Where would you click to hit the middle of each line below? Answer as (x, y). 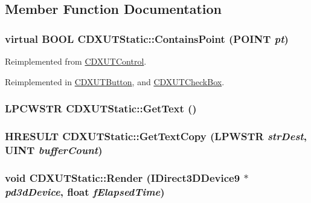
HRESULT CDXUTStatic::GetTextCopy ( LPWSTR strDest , (156, 136)
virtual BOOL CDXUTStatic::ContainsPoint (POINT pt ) (147, 38)
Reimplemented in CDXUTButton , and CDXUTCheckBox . (115, 81)
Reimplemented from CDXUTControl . (76, 61)
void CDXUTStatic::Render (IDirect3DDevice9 (123, 177)
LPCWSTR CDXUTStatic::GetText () (101, 108)
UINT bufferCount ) (54, 150)
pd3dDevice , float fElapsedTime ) (85, 191)
